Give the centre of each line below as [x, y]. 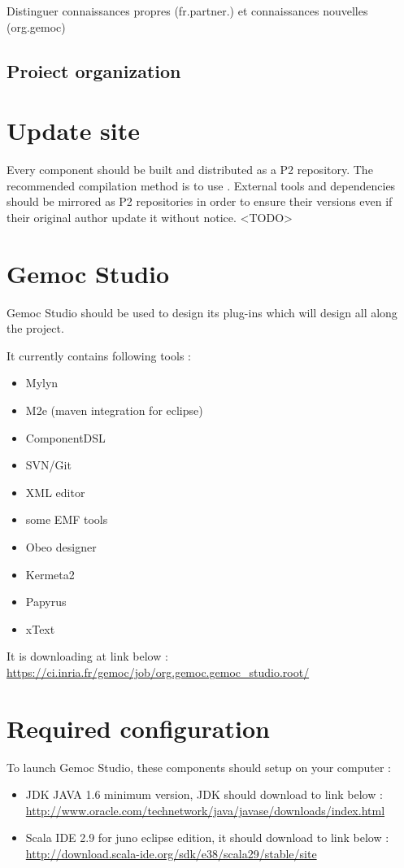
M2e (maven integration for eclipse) [114, 410]
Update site [74, 131]
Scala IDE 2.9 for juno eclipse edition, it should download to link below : [207, 837]
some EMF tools [67, 519]
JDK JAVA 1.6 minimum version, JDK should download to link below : [204, 794]
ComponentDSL [65, 437]
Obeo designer [61, 546]
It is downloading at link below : [87, 656]
